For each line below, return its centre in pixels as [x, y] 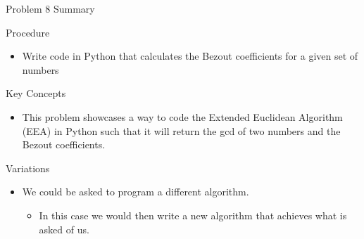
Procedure [28, 32]
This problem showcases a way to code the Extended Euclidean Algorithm [182, 116]
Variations [28, 168]
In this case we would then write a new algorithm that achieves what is [193, 215]
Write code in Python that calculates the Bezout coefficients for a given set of [190, 56]
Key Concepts [36, 93]
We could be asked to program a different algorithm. [136, 192]
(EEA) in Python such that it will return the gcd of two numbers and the [181, 130]
